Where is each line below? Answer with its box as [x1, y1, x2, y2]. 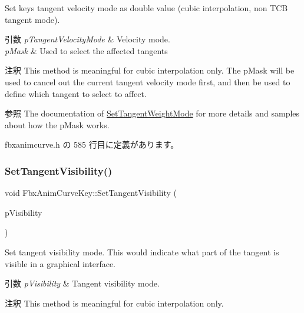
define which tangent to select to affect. [5, 87, 147, 99]
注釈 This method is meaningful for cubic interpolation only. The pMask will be [5, 64, 295, 76]
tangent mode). [5, 13, 60, 25]
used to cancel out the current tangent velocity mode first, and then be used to [5, 75, 290, 88]
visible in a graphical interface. [5, 257, 116, 269]
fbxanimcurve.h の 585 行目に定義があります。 [5, 138, 179, 151]
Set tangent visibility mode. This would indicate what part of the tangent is [5, 245, 279, 258]
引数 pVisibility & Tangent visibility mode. [5, 277, 160, 289]
